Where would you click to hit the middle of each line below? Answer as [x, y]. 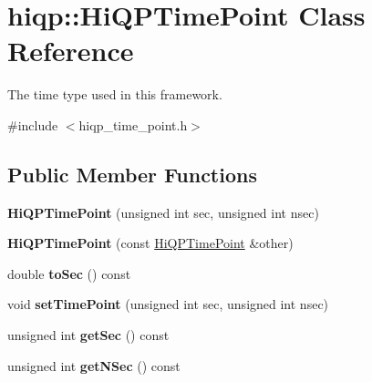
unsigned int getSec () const [88, 335]
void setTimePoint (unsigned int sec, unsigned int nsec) [168, 304]
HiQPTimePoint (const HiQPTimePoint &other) [150, 243]
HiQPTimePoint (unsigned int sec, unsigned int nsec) [163, 212]
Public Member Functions [132, 174]
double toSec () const [69, 273]
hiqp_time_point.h [133, 124]
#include [33, 124]
